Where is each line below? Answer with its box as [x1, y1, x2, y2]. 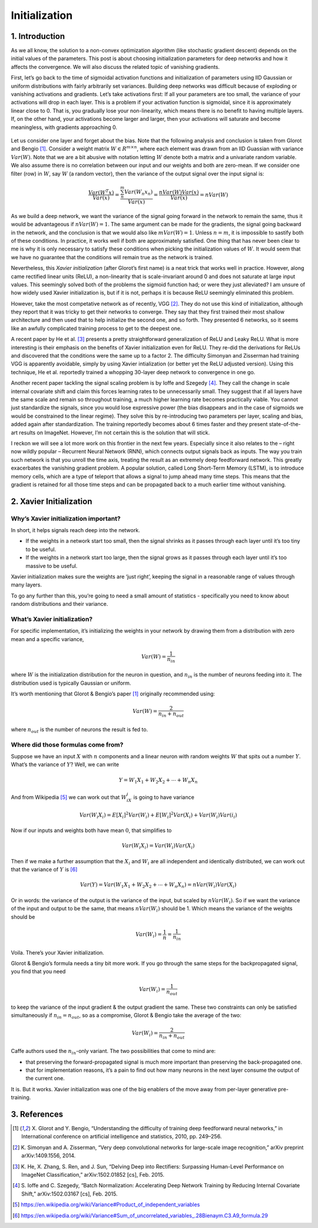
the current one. [25, 1075, 65, 1082]
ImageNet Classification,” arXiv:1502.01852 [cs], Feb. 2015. [21, 1171, 165, 1178]
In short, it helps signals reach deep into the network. [11, 527, 141, 534]
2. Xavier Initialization [11, 496, 92, 506]
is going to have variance [133, 794, 194, 801]
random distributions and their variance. [11, 600, 108, 608]
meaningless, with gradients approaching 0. [11, 124, 118, 131]
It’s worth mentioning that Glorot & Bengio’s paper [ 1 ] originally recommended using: [11, 690, 215, 698]
